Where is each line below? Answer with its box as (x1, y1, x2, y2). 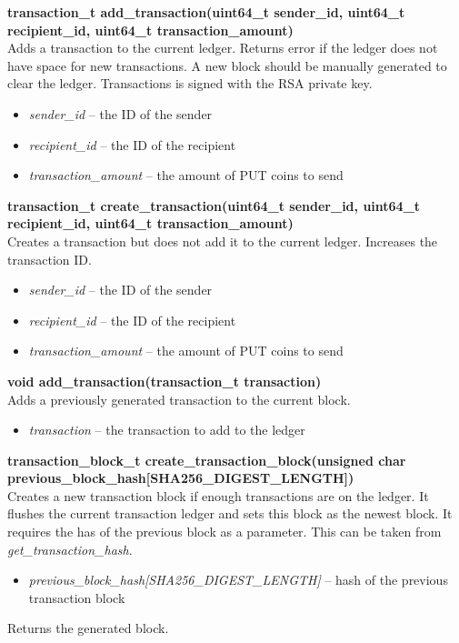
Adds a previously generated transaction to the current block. (7, 389, 351, 408)
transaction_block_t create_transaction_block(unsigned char (7, 450, 406, 469)
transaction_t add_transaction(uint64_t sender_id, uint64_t (7, 3, 405, 21)
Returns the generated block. (7, 618, 169, 638)
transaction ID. (7, 249, 92, 268)
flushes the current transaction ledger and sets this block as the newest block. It (7, 504, 453, 523)
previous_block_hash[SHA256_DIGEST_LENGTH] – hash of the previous (28, 570, 448, 589)
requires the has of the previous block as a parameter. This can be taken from (7, 522, 442, 541)
